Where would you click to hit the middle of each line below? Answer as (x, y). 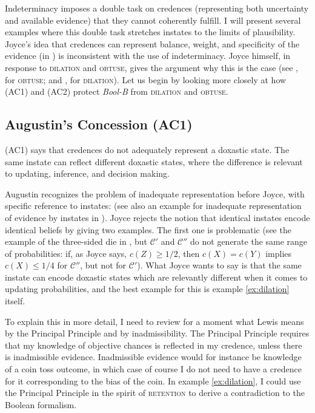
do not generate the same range (249, 241)
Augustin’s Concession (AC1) (99, 124)
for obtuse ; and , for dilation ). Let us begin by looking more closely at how (146, 79)
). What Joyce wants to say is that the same (219, 265)
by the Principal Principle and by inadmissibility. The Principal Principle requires (157, 333)
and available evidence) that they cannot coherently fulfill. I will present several (153, 20)
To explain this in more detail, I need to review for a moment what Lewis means (154, 321)
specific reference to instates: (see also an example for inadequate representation (153, 206)
